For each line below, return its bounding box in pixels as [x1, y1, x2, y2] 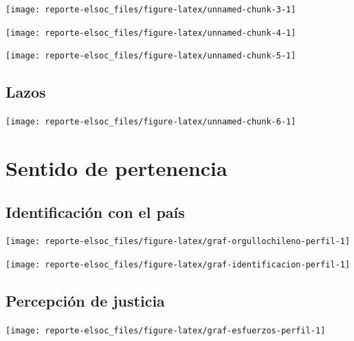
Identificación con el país [5, 201, 185, 222]
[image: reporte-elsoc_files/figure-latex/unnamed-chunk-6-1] [5, 117, 296, 127]
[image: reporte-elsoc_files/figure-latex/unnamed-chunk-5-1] [5, 51, 296, 61]
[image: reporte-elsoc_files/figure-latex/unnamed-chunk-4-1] [5, 27, 296, 38]
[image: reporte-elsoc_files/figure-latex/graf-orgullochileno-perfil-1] [5, 236, 351, 247]
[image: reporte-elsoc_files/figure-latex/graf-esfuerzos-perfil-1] [5, 325, 326, 335]
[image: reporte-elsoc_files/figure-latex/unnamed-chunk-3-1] [5, 5, 296, 14]
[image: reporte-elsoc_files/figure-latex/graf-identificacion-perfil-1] [5, 260, 351, 270]
